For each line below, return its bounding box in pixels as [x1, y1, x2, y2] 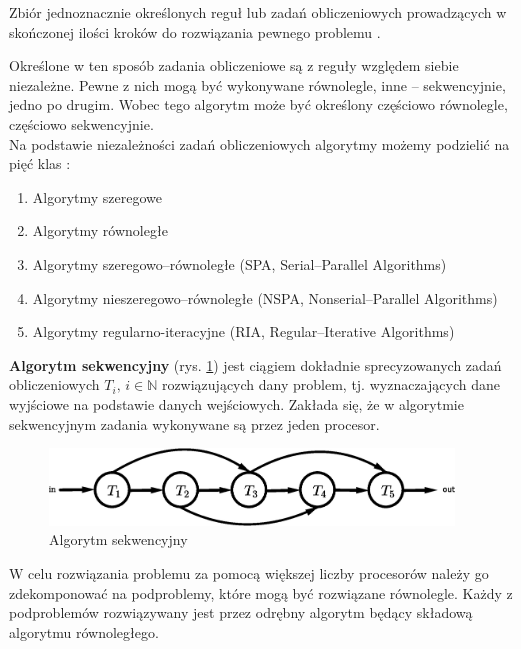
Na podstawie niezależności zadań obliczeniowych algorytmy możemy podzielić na [9, 133, 510, 154]
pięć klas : [9, 153, 71, 174]
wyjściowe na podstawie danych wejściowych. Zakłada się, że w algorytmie [9, 393, 464, 414]
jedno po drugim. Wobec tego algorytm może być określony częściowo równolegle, [9, 94, 508, 115]
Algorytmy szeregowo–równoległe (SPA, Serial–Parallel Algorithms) [32, 253, 447, 274]
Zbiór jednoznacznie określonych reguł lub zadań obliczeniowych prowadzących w [9, 2, 507, 22]
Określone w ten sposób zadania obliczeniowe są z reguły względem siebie [9, 55, 459, 76]
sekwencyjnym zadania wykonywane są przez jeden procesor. [9, 413, 380, 434]
